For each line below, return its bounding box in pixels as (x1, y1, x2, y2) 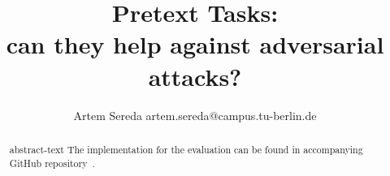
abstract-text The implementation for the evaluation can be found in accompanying (9, 142, 363, 156)
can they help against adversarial (6, 28, 384, 61)
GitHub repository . (9, 156, 95, 170)
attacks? (148, 59, 242, 92)
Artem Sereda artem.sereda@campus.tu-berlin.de (73, 106, 317, 123)
